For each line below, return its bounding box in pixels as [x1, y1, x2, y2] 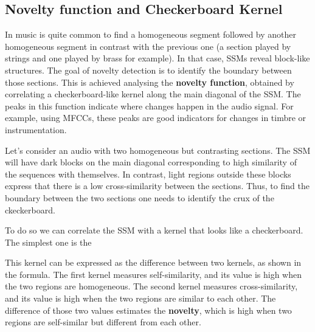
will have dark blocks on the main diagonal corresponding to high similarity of [5, 156, 297, 168]
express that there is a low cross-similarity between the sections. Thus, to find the [5, 179, 310, 192]
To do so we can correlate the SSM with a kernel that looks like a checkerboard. [5, 224, 303, 237]
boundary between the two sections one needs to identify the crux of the [5, 191, 274, 204]
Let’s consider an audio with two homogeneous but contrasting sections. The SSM [5, 144, 311, 156]
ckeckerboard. [5, 203, 55, 216]
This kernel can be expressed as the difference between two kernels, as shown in [5, 256, 302, 269]
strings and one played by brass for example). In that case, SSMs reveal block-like [5, 52, 310, 64]
